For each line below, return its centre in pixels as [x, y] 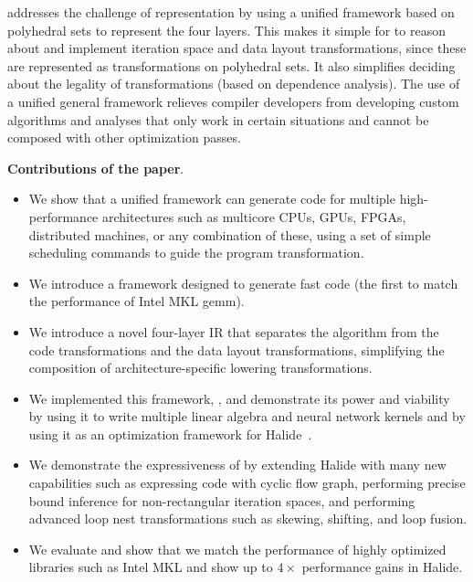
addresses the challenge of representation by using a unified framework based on [231, 12]
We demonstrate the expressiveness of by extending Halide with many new [237, 465]
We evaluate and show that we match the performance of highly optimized [237, 549]
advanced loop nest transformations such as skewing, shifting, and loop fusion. [248, 519]
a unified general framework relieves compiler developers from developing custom [233, 101]
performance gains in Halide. [382, 567]
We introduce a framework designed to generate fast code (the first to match [243, 283]
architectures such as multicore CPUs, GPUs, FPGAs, [254, 216]
